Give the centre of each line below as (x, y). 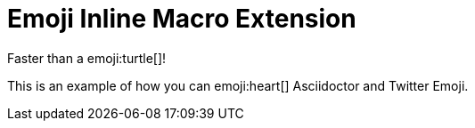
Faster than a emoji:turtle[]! (87, 58)
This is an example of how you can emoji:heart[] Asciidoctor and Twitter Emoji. (238, 85)
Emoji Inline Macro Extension (182, 19)
